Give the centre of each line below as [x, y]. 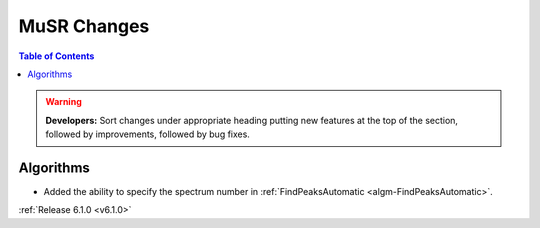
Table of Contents [56, 56]
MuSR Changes [84, 26]
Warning [63, 102]
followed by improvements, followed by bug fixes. [147, 134]
